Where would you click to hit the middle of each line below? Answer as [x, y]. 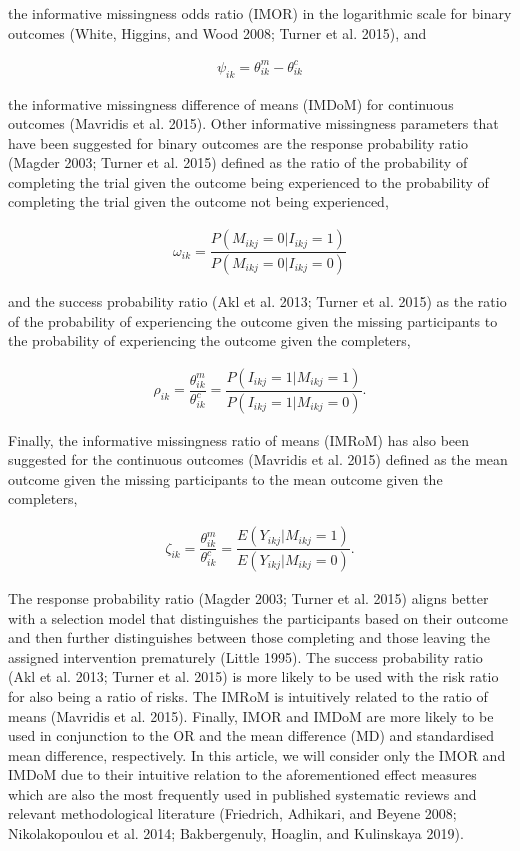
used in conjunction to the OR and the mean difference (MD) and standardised [251, 735]
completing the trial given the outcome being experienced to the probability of [248, 181]
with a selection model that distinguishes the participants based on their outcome [258, 617]
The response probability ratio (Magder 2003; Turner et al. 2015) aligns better [248, 597]
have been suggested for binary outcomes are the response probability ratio [238, 142]
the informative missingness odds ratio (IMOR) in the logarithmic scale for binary [260, 13]
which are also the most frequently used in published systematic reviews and [242, 793]
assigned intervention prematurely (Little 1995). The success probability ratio [245, 656]
